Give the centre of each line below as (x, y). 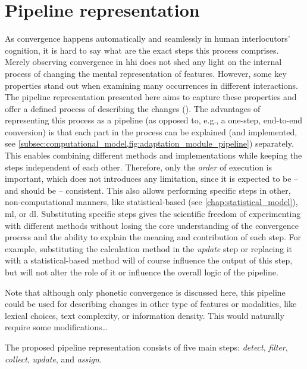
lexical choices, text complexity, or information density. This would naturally (145, 315)
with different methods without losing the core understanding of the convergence (152, 225)
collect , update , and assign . (53, 359)
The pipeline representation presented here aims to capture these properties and (151, 97)
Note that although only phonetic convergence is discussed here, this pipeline (145, 292)
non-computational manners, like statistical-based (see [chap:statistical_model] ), (151, 202)
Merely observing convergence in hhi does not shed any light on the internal (143, 62)
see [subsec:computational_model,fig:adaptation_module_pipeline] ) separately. (149, 143)
